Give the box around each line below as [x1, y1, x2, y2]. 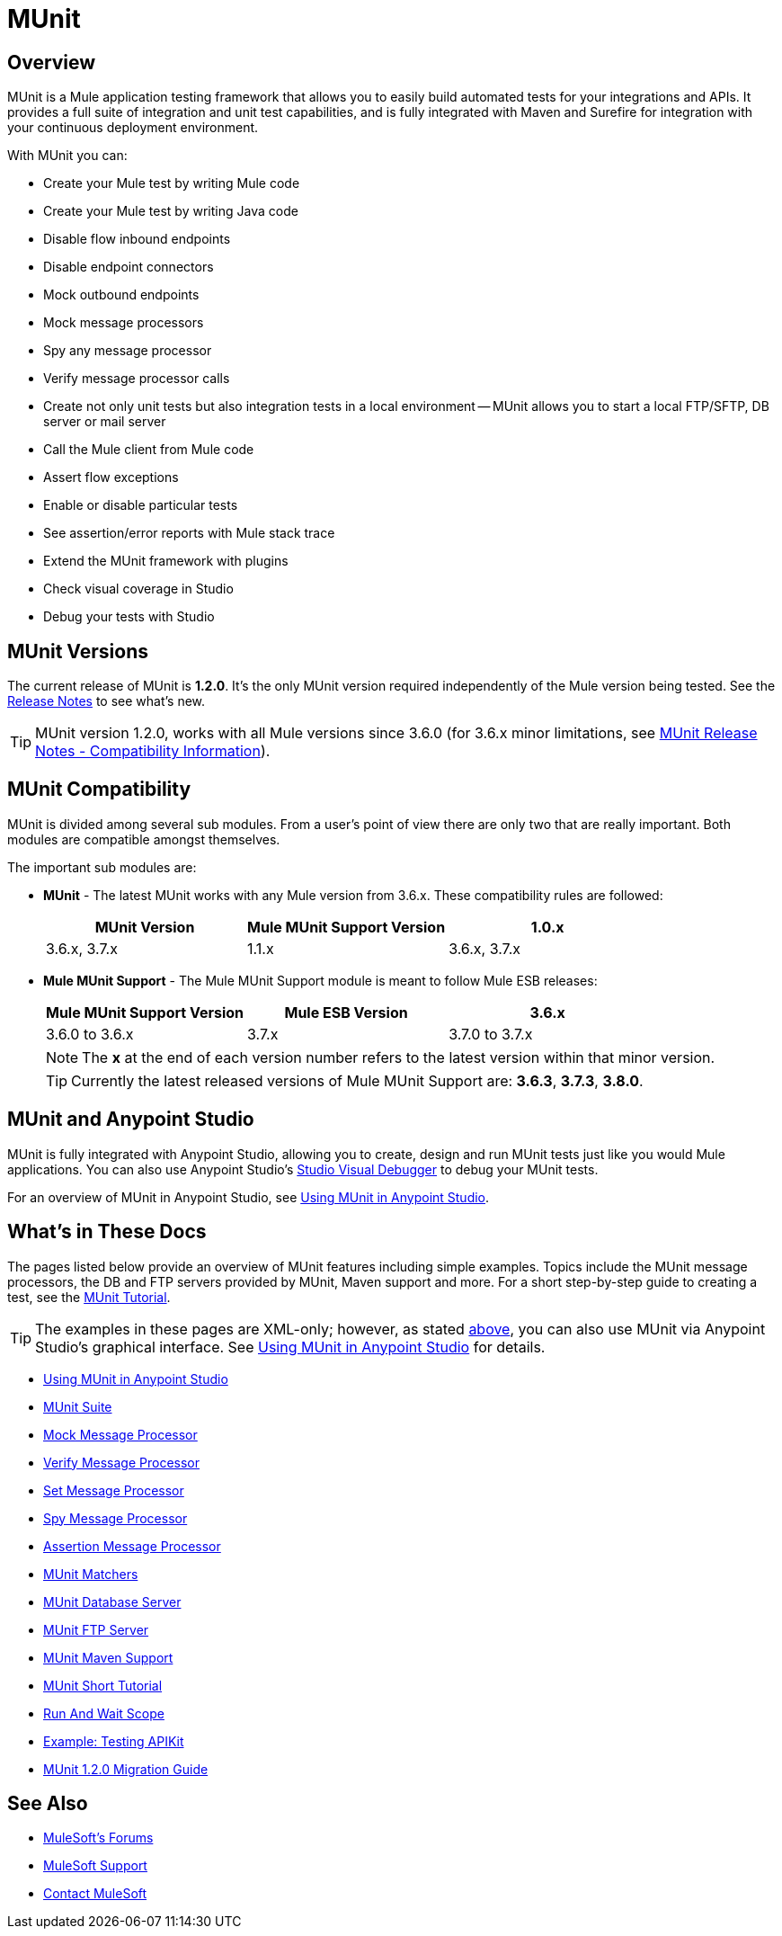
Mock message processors [43, 315, 204, 331]
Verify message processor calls [43, 370, 230, 387]
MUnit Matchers [43, 1566, 138, 1582]
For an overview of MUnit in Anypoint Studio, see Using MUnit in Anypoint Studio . [7, 1189, 490, 1205]
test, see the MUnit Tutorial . [7, 1289, 171, 1305]
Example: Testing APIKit [43, 1733, 184, 1749]
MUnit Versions [7, 639, 148, 663]
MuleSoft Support [43, 1858, 147, 1874]
